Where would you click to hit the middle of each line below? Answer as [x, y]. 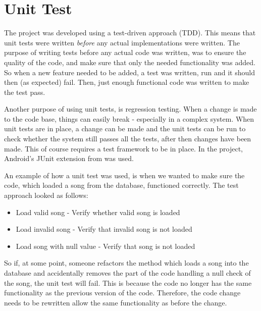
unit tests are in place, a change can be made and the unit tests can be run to [125, 128]
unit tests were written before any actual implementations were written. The [122, 42]
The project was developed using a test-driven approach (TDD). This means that [130, 33]
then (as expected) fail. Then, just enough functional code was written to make [127, 82]
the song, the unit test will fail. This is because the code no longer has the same [128, 282]
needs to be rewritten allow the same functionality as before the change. [116, 302]
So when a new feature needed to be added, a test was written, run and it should [129, 72]
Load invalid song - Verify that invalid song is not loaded [104, 229]
